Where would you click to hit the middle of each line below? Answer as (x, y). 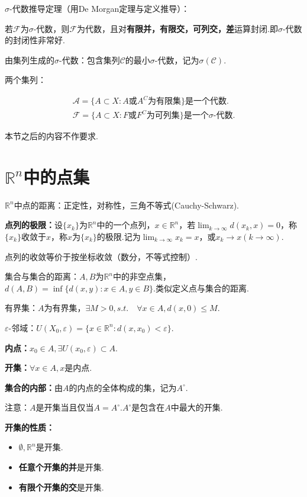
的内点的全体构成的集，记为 (123, 387)
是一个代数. (207, 102)
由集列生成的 (30, 60)
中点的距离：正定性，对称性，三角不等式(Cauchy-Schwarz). (126, 205)
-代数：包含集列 (90, 60)
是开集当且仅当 (65, 407)
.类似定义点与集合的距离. (201, 288)
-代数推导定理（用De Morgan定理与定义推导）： (100, 8)
